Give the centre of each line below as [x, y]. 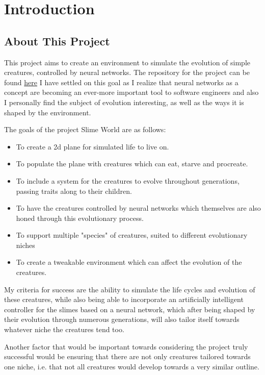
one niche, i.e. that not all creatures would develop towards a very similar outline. [132, 366]
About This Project [57, 41]
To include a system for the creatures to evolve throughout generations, [128, 180]
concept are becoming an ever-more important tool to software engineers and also [131, 92]
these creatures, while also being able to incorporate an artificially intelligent [124, 299]
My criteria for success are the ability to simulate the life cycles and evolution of [130, 289]
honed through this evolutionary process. [80, 218]
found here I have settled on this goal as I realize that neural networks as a [121, 82]
